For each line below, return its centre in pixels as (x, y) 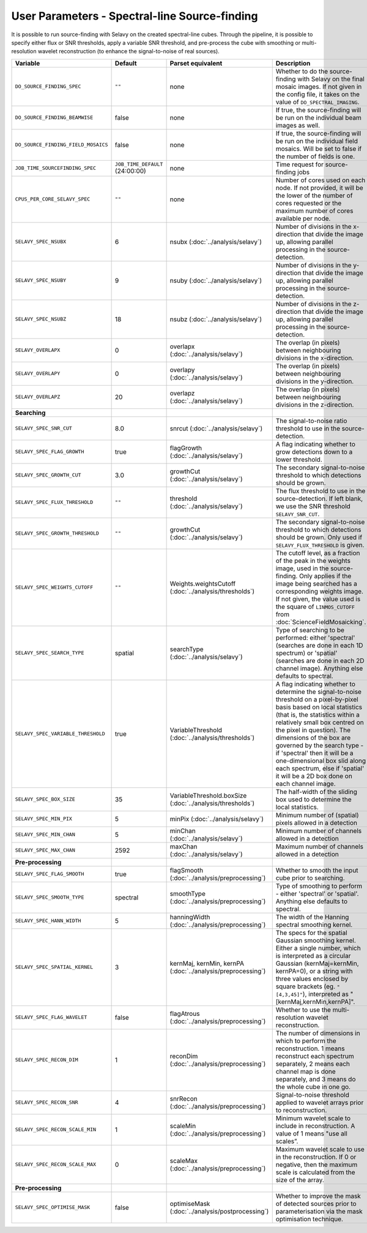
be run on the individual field (317, 141)
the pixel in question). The (313, 730)
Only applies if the (325, 576)
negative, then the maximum (317, 1164)
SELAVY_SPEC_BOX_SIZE (45, 799)
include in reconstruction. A (315, 1126)
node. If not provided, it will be (319, 188)
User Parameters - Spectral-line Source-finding (135, 16)
